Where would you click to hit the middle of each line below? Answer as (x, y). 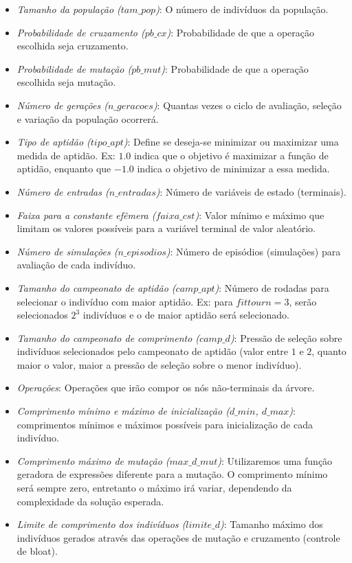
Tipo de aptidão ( (54, 142)
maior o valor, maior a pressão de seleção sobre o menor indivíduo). (159, 364)
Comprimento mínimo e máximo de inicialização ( (123, 411)
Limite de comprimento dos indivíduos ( (101, 524)
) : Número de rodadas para (272, 287)
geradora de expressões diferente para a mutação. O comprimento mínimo (172, 474)
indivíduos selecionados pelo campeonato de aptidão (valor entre (153, 351)
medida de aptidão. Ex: (66, 155)
